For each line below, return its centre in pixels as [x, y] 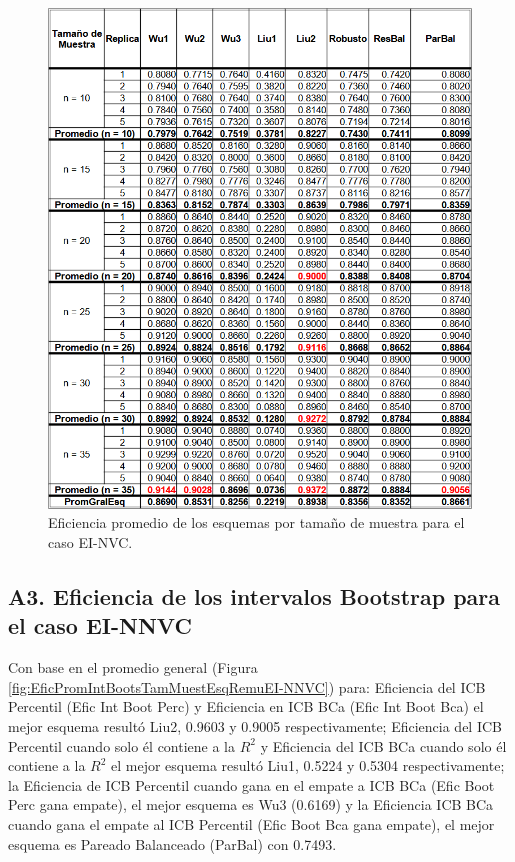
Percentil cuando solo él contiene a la [122, 745]
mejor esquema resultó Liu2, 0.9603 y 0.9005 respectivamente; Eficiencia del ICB [255, 726]
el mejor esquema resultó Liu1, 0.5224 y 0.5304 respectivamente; [308, 765]
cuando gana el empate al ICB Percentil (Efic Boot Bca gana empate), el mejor [251, 824]
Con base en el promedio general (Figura [133, 667]
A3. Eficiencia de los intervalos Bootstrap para [254, 596]
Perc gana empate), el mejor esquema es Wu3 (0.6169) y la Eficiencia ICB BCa [251, 804]
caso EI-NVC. [90, 542]
